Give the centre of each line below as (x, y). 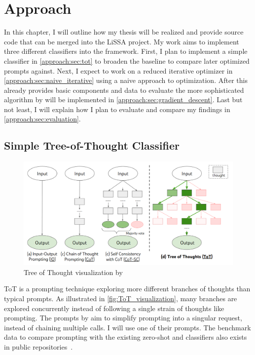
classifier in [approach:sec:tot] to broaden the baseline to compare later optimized (127, 60)
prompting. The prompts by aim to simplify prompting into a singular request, (123, 318)
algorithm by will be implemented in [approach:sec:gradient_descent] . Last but (123, 99)
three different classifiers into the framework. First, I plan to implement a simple (126, 51)
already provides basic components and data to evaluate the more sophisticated (124, 90)
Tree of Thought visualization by (73, 272)
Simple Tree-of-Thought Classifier (92, 145)
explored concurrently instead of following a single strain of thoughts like (114, 308)
